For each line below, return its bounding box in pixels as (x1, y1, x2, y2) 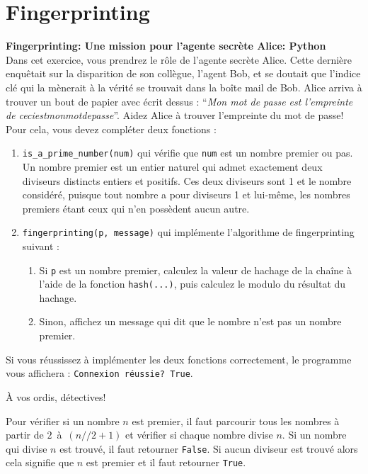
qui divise (6, 441, 47, 456)
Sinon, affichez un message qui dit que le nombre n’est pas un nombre (39, 314, 342, 329)
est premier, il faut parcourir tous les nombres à (132, 413, 340, 428)
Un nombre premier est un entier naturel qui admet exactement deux (22, 159, 323, 174)
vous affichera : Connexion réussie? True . (6, 366, 193, 380)
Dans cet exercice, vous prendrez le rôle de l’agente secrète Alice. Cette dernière (6, 52, 352, 67)
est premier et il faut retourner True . (86, 455, 246, 470)
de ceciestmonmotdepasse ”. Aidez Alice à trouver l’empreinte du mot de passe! (6, 108, 344, 123)
